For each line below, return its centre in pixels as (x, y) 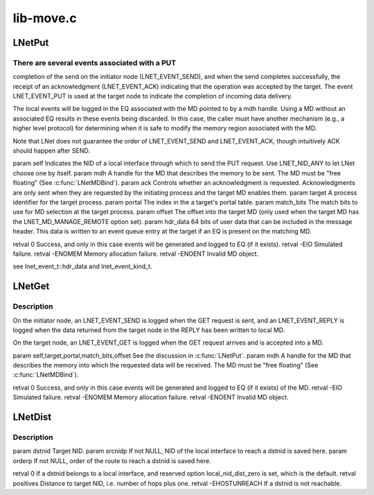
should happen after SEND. (51, 151)
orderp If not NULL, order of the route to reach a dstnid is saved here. (112, 460)
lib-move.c (45, 18)
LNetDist (32, 417)
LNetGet (31, 287)
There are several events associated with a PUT (95, 62)
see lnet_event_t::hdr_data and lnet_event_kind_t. (82, 266)
